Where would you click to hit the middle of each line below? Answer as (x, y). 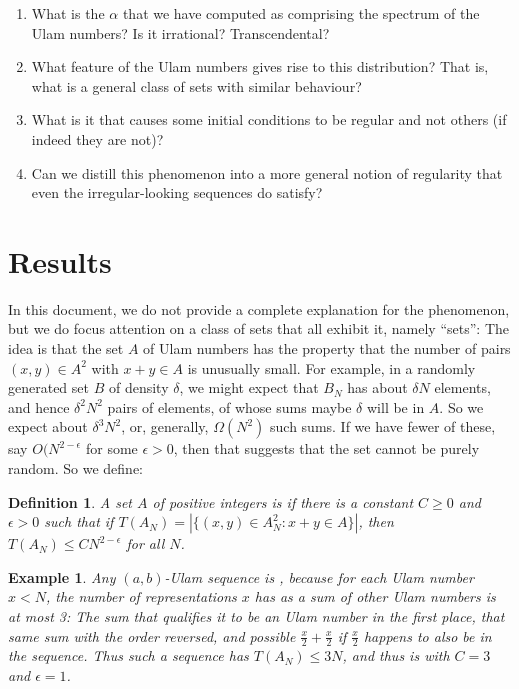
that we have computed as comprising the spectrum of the (301, 13)
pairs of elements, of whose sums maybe (229, 406)
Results (60, 260)
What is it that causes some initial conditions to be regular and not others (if (269, 119)
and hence (39, 406)
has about (377, 387)
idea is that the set (66, 348)
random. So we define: (75, 468)
